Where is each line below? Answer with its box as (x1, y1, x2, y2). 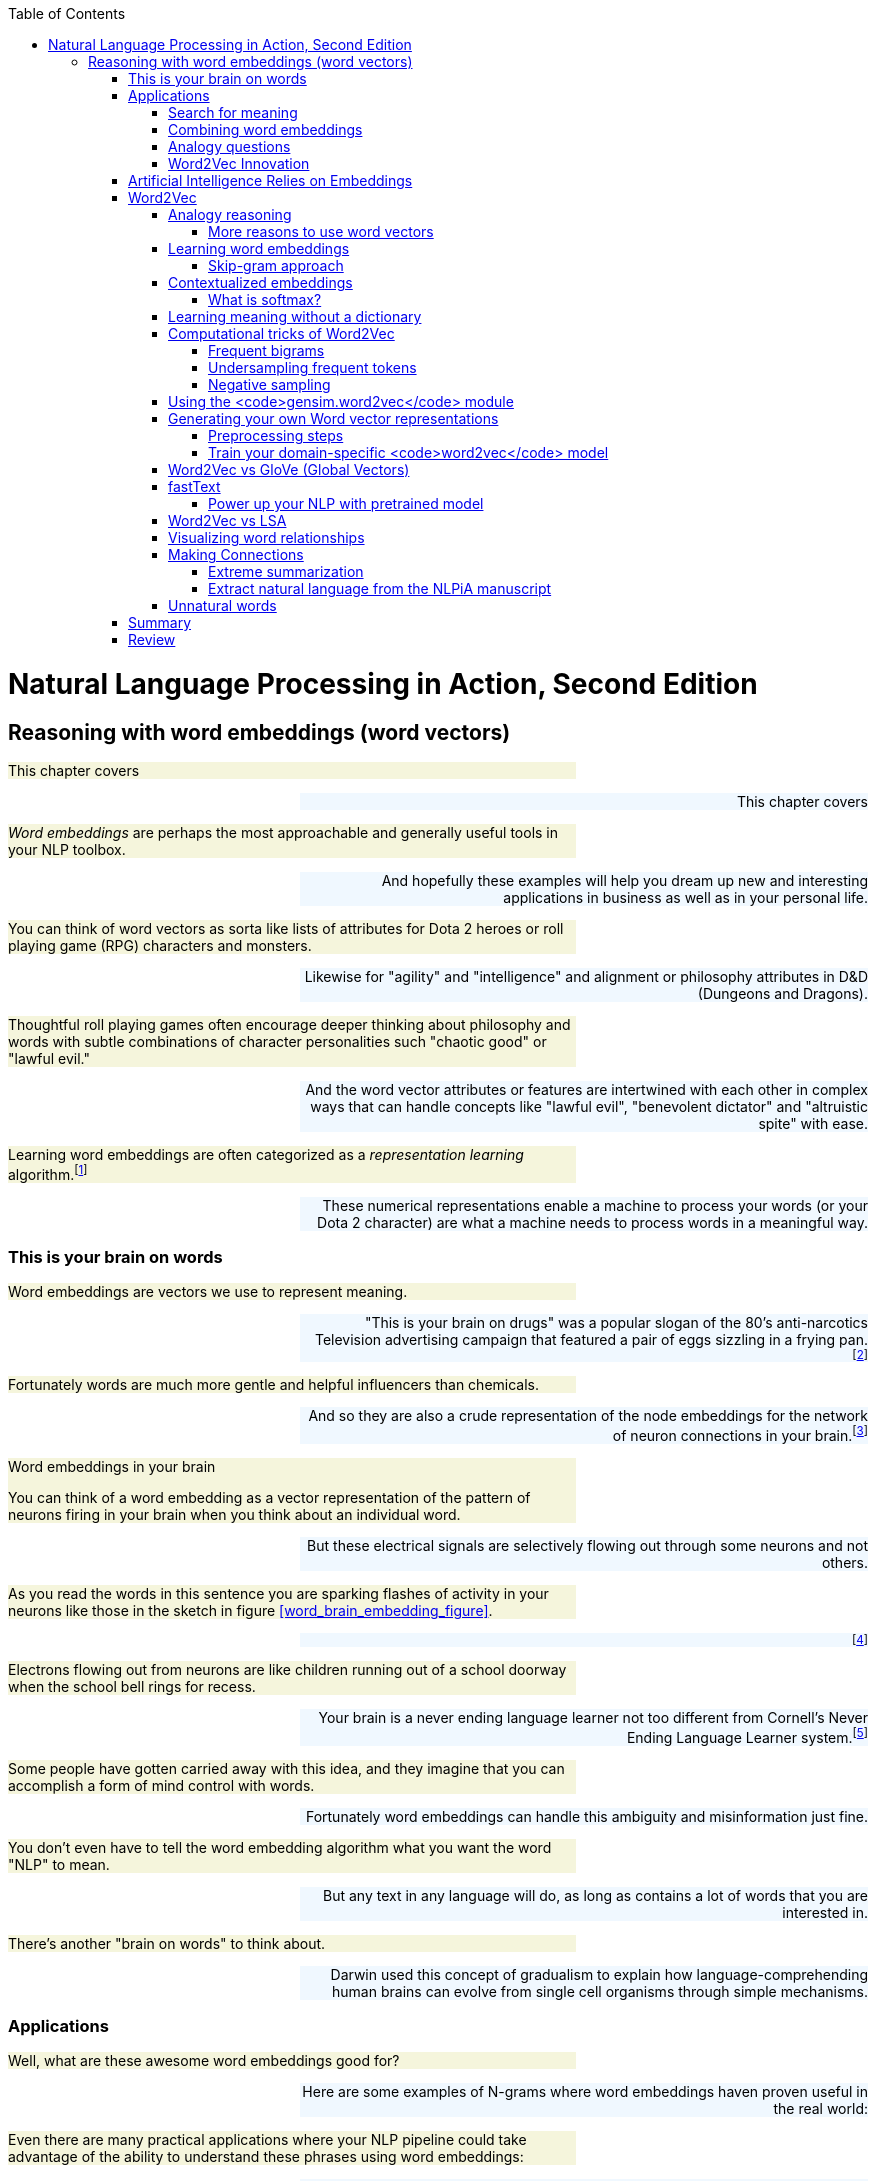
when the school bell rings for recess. (8, 1677, 256, 1695)
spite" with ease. (758, 1114, 868, 1132)
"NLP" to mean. (8, 1855, 110, 1873)
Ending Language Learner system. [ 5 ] (626, 1725, 868, 1746)
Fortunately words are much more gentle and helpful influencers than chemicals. (8, 1376, 540, 1394)
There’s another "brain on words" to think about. (8, 1934, 326, 1952)
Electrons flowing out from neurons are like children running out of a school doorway (8, 1660, 567, 1678)
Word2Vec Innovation (168, 155, 310, 172)
